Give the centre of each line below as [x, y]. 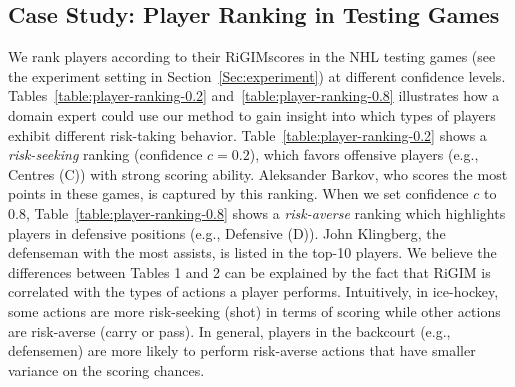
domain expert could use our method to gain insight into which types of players [252, 114]
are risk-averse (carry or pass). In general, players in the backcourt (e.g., [229, 330]
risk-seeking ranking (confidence [105, 154]
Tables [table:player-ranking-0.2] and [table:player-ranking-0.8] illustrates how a [254, 95]
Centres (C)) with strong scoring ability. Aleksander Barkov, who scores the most [258, 173]
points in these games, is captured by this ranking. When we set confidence [238, 193]
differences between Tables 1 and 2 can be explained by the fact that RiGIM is [249, 271]
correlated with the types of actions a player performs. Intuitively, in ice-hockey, [253, 291]
